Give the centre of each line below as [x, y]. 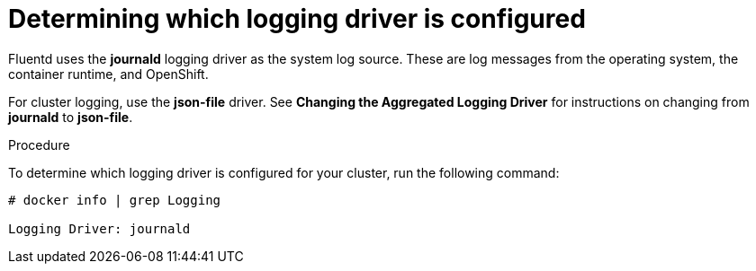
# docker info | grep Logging [115, 200]
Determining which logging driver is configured [297, 19]
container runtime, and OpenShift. [108, 74]
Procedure [39, 144]
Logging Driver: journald [99, 228]
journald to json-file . [71, 117]
